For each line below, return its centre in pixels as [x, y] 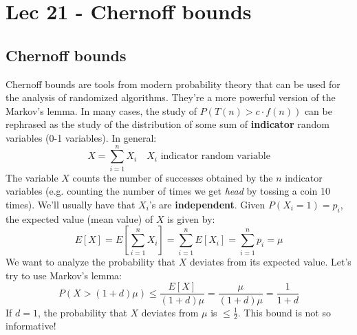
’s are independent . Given [207, 204]
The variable [32, 177]
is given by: [191, 218]
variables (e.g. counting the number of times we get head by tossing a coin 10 [168, 191]
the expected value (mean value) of [79, 218]
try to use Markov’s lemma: [64, 275]
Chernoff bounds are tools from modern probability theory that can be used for [173, 84]
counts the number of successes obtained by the [173, 177]
